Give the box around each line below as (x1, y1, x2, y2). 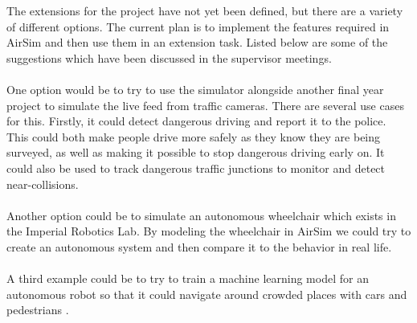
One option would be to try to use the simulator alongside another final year (6, 80, 384, 97)
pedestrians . (6, 301, 69, 318)
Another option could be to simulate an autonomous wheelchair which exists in (6, 206, 396, 223)
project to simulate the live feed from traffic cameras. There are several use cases (6, 96, 404, 113)
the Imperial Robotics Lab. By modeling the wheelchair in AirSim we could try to (6, 223, 411, 239)
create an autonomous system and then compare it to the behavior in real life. (6, 238, 392, 255)
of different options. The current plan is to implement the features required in (6, 18, 390, 35)
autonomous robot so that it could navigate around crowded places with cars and (6, 285, 407, 302)
